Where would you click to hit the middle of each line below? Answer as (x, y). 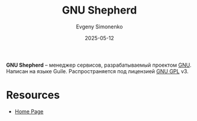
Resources (33, 95)
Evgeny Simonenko (99, 27)
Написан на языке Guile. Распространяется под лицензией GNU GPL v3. (97, 71)
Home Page (29, 111)
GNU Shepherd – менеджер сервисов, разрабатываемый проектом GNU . (99, 65)
